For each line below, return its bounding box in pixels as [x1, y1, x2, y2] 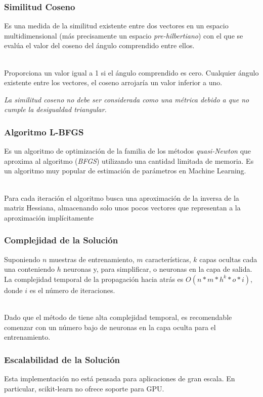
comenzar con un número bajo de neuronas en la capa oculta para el [4, 321, 216, 332]
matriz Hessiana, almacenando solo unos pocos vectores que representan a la [4, 202, 241, 213]
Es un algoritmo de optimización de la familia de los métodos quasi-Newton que [4, 146, 251, 156]
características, [145, 254, 191, 264]
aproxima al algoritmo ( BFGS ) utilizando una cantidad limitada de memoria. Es [4, 155, 254, 166]
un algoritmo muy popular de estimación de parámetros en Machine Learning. [4, 165, 246, 176]
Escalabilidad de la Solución [4, 353, 120, 366]
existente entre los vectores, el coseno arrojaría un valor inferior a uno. [4, 77, 223, 88]
